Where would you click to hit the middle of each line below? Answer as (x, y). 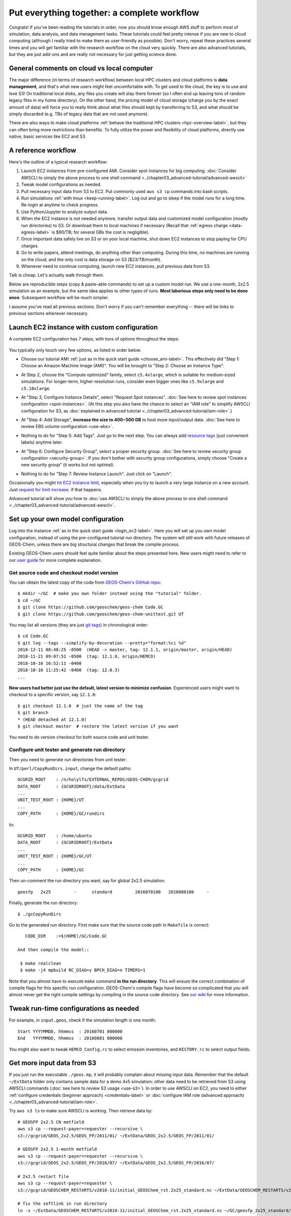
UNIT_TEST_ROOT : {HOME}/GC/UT (55, 856)
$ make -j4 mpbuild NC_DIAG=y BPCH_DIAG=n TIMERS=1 (83, 970)
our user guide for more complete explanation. (55, 560)
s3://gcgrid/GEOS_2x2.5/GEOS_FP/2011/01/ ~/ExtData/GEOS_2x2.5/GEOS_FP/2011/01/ (116, 1136)
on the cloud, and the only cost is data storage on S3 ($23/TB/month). (91, 259)
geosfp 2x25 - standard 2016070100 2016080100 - (113, 892)
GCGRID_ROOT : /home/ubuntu (55, 836)
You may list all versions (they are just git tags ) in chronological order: (79, 625)
